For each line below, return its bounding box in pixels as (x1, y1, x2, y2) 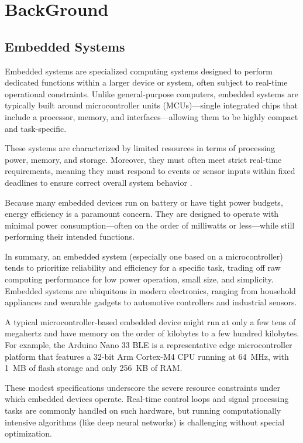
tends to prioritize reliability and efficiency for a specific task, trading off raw (5, 261, 281, 274)
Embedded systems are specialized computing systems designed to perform (5, 64, 273, 77)
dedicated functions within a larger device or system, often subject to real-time (5, 76, 288, 88)
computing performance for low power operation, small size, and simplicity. (5, 273, 274, 285)
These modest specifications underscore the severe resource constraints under (5, 381, 281, 393)
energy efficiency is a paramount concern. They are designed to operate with (5, 207, 279, 220)
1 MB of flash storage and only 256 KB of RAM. (5, 362, 183, 374)
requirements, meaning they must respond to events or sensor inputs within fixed (5, 165, 295, 177)
